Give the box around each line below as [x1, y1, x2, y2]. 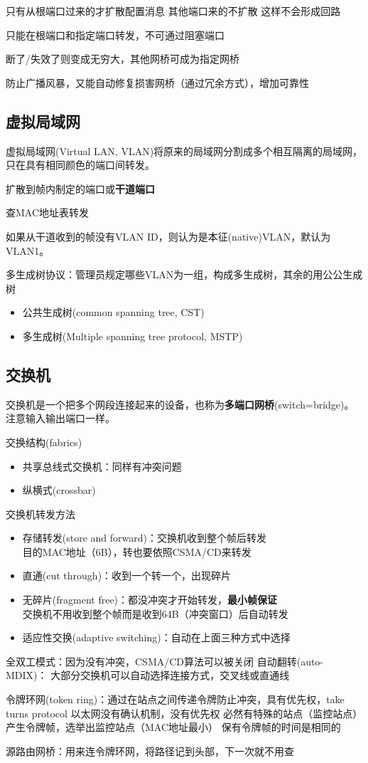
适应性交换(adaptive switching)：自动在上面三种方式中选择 [22, 630, 291, 645]
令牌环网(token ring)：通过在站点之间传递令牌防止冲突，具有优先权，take [6, 692, 345, 707]
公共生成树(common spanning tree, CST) [22, 305, 205, 320]
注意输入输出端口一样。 [6, 411, 115, 426]
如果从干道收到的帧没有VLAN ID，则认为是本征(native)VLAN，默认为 [6, 228, 331, 243]
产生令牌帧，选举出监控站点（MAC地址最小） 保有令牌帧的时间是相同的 [6, 720, 341, 735]
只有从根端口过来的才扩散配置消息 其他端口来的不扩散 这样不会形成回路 [6, 4, 341, 18]
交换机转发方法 [6, 506, 75, 521]
